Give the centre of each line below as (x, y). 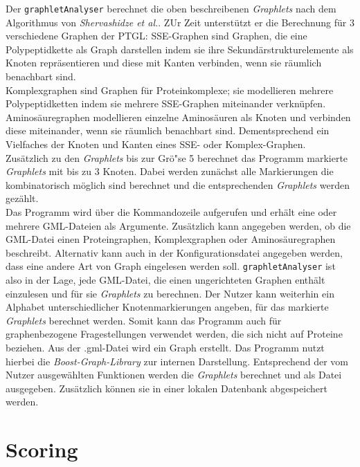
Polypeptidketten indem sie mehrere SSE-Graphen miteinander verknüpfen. (166, 103)
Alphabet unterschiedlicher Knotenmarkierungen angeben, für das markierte (167, 307)
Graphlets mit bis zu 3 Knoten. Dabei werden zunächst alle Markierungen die (170, 171)
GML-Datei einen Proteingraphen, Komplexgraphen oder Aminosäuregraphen (171, 239)
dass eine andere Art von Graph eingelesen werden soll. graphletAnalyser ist (171, 266)
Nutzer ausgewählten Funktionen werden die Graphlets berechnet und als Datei (174, 375)
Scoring (42, 449)
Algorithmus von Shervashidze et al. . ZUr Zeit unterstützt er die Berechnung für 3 (180, 22)
